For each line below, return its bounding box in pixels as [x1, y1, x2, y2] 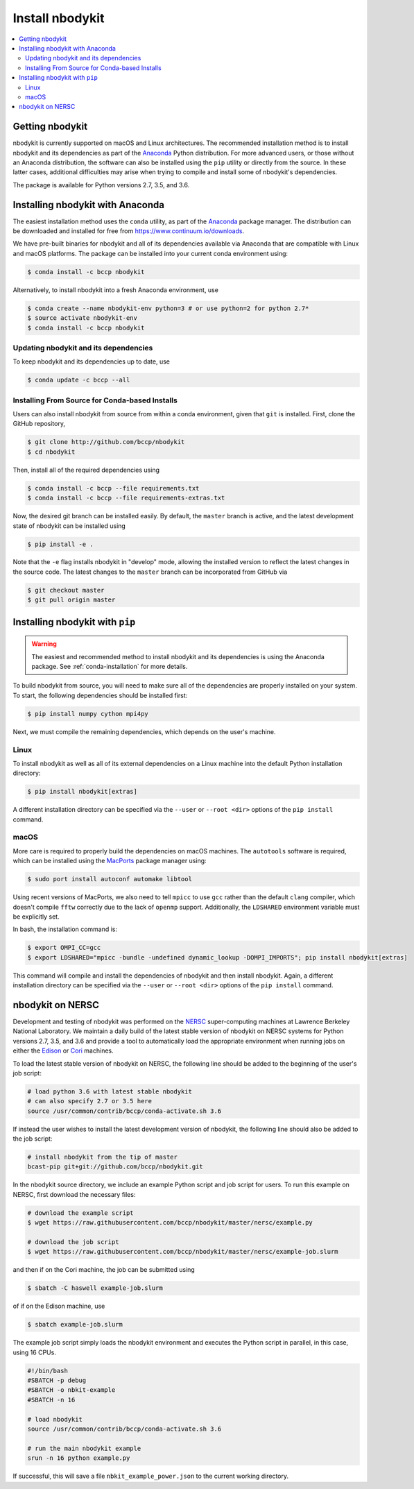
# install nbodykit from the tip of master [27, 1153, 178, 1162]
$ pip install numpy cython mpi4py [27, 710, 148, 717]
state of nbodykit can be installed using [12, 521, 126, 530]
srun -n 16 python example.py [27, 1454, 130, 1462]
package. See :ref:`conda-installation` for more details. [31, 663, 188, 671]
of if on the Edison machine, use [12, 1302, 105, 1311]
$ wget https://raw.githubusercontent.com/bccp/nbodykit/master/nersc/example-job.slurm [27, 1248, 339, 1256]
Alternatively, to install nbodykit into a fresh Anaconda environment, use [12, 285, 218, 294]
